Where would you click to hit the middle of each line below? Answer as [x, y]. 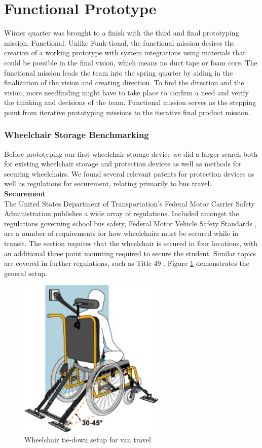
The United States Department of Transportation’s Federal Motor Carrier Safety [129, 203]
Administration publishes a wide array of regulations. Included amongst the [122, 213]
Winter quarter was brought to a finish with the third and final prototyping [122, 33]
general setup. [26, 273]
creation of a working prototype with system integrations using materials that [125, 53]
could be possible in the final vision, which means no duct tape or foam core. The [131, 62]
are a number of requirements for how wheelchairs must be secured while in [121, 233]
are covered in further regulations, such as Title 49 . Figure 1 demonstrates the [127, 263]
